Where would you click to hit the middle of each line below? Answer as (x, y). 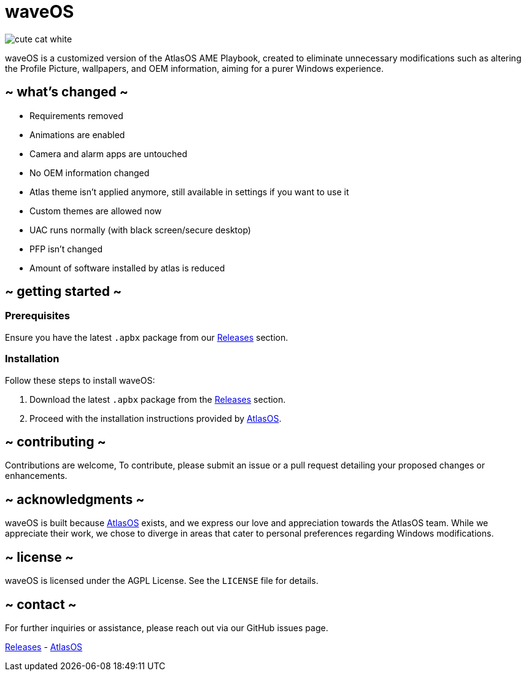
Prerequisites (37, 316)
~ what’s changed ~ (67, 92)
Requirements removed (76, 115)
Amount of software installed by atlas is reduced (127, 268)
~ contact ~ (41, 604)
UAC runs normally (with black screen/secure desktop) (140, 230)
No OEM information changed (90, 173)
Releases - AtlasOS (44, 647)
